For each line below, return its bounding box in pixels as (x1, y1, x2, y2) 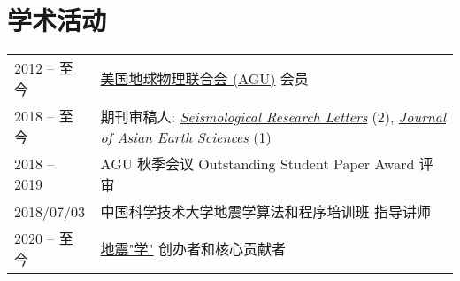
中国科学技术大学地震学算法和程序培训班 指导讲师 (100, 201, 431, 222)
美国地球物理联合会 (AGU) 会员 (100, 68, 309, 90)
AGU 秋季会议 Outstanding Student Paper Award (100, 153, 415, 175)
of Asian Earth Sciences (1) (100, 126, 272, 147)
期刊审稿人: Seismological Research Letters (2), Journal (100, 105, 446, 127)
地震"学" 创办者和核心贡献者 (100, 238, 286, 260)
